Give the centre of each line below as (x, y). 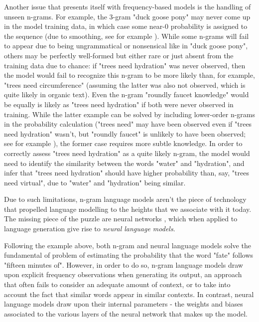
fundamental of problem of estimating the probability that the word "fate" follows (129, 255)
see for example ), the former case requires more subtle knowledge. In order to (123, 143)
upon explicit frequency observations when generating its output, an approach (123, 274)
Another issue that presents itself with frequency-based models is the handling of (128, 6)
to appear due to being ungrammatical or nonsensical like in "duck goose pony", (126, 46)
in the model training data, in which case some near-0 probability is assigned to (126, 26)
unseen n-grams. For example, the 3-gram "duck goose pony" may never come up (127, 16)
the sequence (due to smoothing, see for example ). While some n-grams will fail (127, 36)
